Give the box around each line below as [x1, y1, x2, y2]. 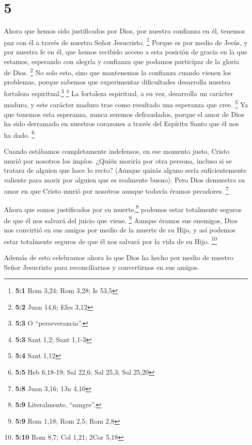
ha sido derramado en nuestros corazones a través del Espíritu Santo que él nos [4, 118, 239, 129]
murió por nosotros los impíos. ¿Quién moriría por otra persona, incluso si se [4, 155, 232, 165]
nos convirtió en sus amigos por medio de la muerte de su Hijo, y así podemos [4, 225, 236, 235]
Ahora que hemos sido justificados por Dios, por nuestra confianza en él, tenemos [4, 26, 245, 36]
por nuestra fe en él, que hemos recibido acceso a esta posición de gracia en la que [4, 46, 248, 56]
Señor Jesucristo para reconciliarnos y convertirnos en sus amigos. [4, 262, 200, 272]
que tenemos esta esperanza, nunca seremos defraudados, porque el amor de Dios [4, 109, 244, 119]
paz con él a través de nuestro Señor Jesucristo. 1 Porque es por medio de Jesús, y [4, 35, 248, 47]
